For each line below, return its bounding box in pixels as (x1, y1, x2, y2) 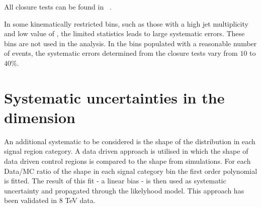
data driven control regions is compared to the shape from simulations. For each (4, 156, 251, 166)
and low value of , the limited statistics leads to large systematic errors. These (4, 28, 245, 39)
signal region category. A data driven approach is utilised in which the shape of (4, 146, 248, 156)
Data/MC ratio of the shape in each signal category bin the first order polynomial (4, 165, 257, 176)
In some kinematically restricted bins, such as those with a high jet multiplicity (4, 18, 248, 29)
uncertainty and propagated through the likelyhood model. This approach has (4, 185, 244, 195)
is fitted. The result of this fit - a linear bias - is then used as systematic (4, 175, 226, 186)
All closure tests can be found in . (4, 2, 112, 12)
